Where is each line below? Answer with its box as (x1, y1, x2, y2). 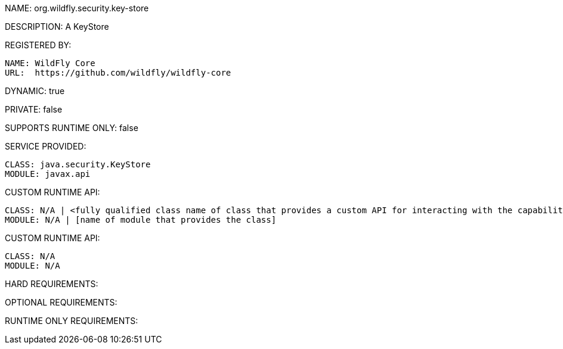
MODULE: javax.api (5, 169, 91, 179)
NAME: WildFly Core (5, 58, 95, 68)
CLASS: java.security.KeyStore (5, 160, 151, 169)
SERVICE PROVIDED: (5, 141, 86, 151)
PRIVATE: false (5, 104, 63, 114)
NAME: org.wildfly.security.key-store (5, 3, 149, 13)
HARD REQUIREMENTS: (5, 279, 98, 289)
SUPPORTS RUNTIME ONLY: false (5, 123, 138, 133)
